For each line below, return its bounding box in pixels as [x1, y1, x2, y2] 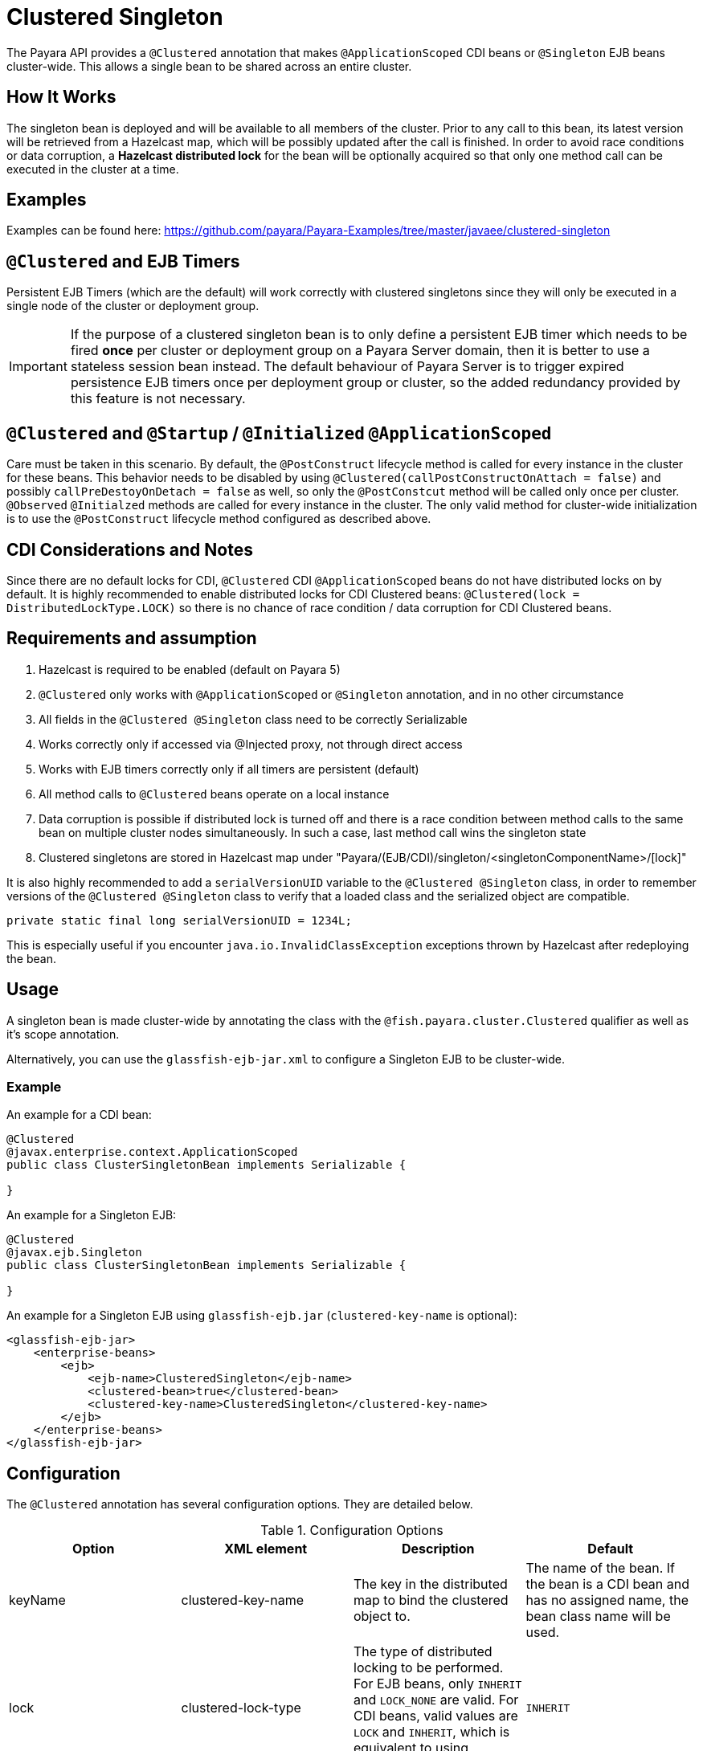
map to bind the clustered [354, 1592, 509, 1609]
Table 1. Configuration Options [260, 1522, 443, 1539]
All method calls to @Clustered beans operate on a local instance [39, 786, 390, 801]
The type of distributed [354, 1643, 493, 1660]
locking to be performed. [354, 1659, 504, 1676]
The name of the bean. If [525, 1560, 675, 1577]
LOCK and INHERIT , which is [354, 1724, 510, 1741]
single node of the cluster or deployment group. [6, 299, 260, 313]
